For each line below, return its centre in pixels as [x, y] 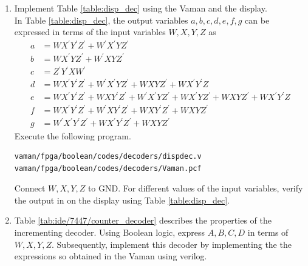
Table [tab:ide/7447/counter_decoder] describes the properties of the [143, 220]
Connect [30, 188]
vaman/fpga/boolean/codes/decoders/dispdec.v [108, 157]
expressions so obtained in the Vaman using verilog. [111, 256]
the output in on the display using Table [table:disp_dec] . [122, 200]
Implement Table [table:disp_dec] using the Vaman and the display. [141, 8]
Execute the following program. [73, 135]
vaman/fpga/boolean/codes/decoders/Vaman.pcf [108, 168]
